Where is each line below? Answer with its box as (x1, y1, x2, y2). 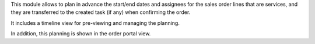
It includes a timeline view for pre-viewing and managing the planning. (10, 19, 180, 26)
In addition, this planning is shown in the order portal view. (10, 30, 151, 37)
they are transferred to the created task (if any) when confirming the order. (10, 9, 191, 16)
